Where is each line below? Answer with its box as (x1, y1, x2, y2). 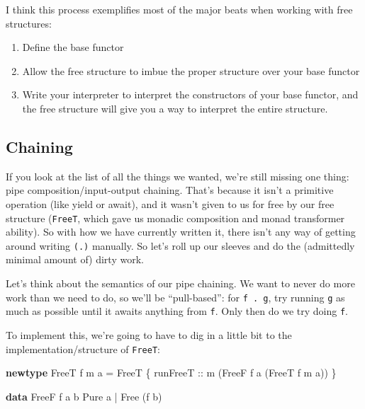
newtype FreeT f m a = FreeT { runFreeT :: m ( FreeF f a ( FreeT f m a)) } (6, 365, 337, 380)
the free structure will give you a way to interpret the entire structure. (22, 100, 328, 115)
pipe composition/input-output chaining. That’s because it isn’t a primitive (6, 183, 334, 197)
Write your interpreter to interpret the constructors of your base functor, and (22, 87, 359, 102)
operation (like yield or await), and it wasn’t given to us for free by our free (6, 196, 335, 211)
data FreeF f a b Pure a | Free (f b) (6, 388, 162, 403)
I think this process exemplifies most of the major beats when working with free (6, 2, 353, 16)
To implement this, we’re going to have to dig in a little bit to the (6, 327, 292, 342)
